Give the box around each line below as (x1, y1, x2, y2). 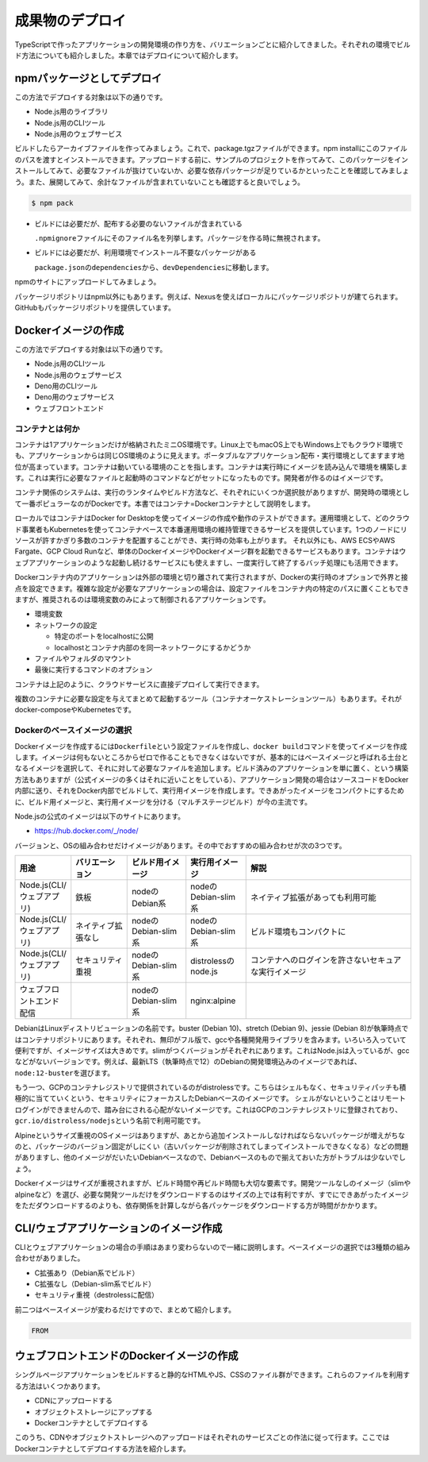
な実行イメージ (250, 966, 307, 978)
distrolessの (190, 955, 235, 966)
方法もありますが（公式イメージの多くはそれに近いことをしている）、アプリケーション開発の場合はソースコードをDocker (14, 774, 409, 784)
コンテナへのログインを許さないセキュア (250, 955, 402, 966)
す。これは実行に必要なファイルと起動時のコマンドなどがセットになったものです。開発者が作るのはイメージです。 (14, 473, 388, 483)
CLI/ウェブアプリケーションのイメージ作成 (14, 1221, 223, 1235)
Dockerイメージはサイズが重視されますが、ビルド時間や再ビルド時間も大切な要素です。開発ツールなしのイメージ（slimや (14, 1178, 411, 1188)
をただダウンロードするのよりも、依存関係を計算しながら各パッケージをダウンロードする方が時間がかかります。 (14, 1201, 382, 1210)
